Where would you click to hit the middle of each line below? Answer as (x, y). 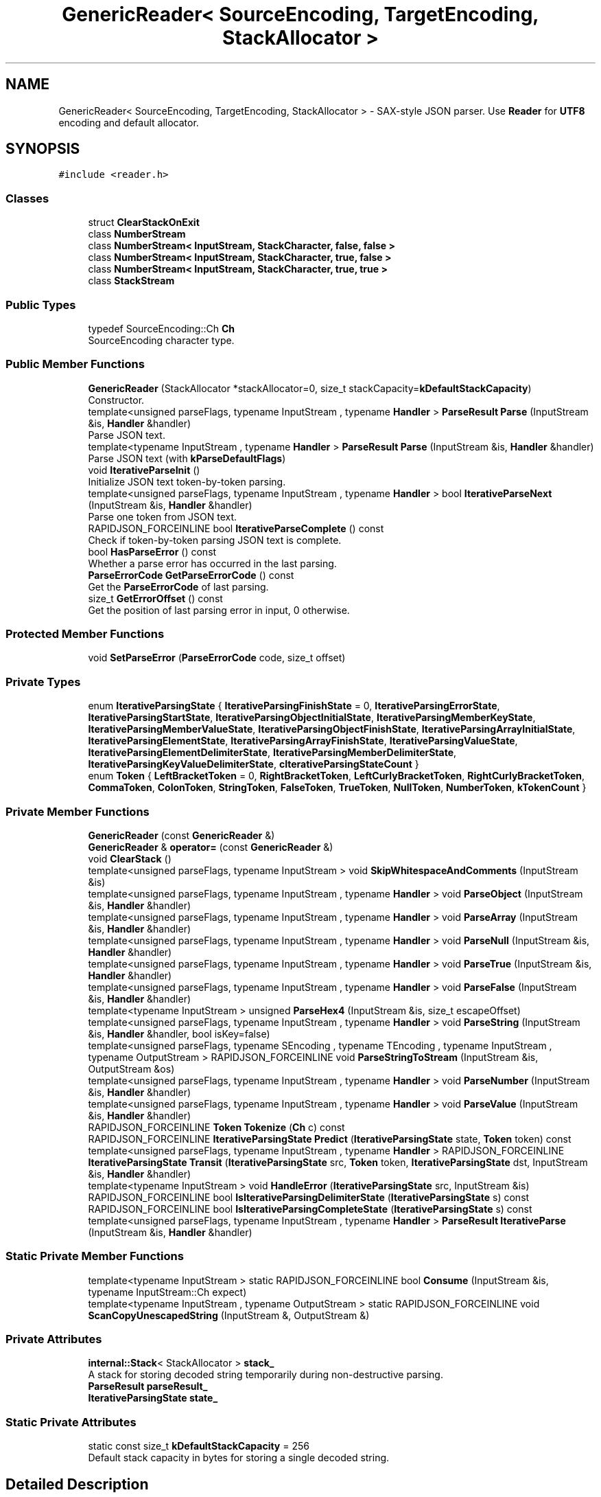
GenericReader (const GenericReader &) (181, 835)
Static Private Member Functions (95, 1256)
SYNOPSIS (43, 149)
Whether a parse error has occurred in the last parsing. (212, 563)
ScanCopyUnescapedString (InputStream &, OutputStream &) (229, 1315)
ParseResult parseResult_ (148, 1386)
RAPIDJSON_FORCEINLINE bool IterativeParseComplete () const (236, 528)
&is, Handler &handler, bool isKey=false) (179, 1033)
